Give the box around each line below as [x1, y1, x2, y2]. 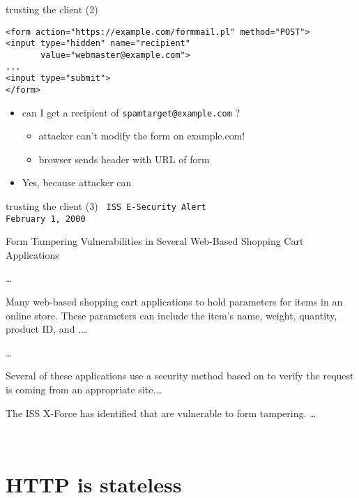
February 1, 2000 [6, 213, 86, 224]
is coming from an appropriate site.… [6, 382, 162, 397]
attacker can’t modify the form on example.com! [38, 128, 245, 143]
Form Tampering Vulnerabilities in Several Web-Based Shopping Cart [6, 234, 304, 248]
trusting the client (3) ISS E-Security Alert [6, 198, 206, 213]
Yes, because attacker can [22, 175, 132, 190]
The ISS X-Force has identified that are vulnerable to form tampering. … [6, 405, 316, 420]
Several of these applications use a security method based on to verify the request [6, 368, 354, 383]
